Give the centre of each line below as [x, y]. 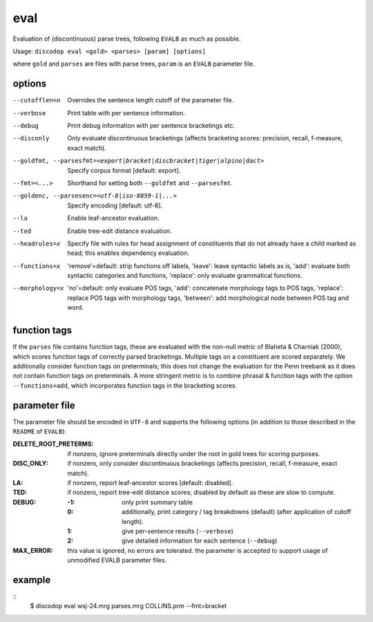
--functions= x [37, 266]
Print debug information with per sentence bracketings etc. [151, 126]
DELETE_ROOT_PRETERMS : [53, 444]
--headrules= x [37, 243]
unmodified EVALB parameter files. [117, 560]
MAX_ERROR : [33, 550]
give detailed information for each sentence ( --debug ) [200, 541]
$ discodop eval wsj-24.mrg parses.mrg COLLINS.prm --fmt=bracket [128, 606]
